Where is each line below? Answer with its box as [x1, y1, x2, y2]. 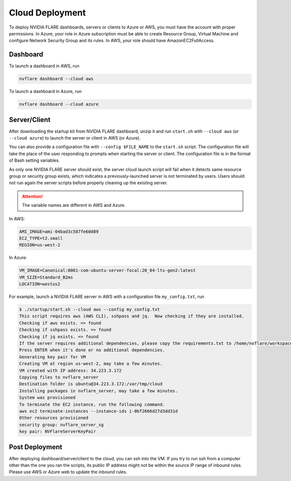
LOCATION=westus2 [19, 281, 61, 287]
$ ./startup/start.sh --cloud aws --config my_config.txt [19, 307, 160, 312]
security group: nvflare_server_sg [19, 422, 104, 427]
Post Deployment [9, 443, 63, 451]
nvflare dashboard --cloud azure [19, 102, 99, 107]
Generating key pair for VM [19, 354, 86, 359]
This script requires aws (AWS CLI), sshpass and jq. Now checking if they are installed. [19, 313, 244, 319]
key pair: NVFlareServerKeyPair [19, 429, 97, 434]
